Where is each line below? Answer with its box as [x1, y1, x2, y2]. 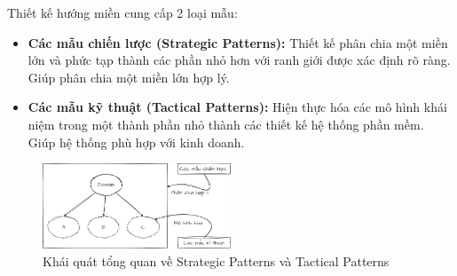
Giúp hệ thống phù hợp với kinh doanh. [28, 132, 245, 151]
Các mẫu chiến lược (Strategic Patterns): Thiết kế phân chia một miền [28, 33, 448, 51]
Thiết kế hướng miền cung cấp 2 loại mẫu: [7, 4, 238, 21]
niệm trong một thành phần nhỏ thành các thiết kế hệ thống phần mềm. [28, 114, 424, 133]
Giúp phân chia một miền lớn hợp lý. [28, 67, 230, 86]
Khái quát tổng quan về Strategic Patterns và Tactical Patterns [43, 251, 390, 270]
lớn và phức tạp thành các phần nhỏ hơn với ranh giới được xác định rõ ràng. [28, 51, 451, 69]
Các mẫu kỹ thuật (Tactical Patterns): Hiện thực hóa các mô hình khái [28, 98, 447, 116]
